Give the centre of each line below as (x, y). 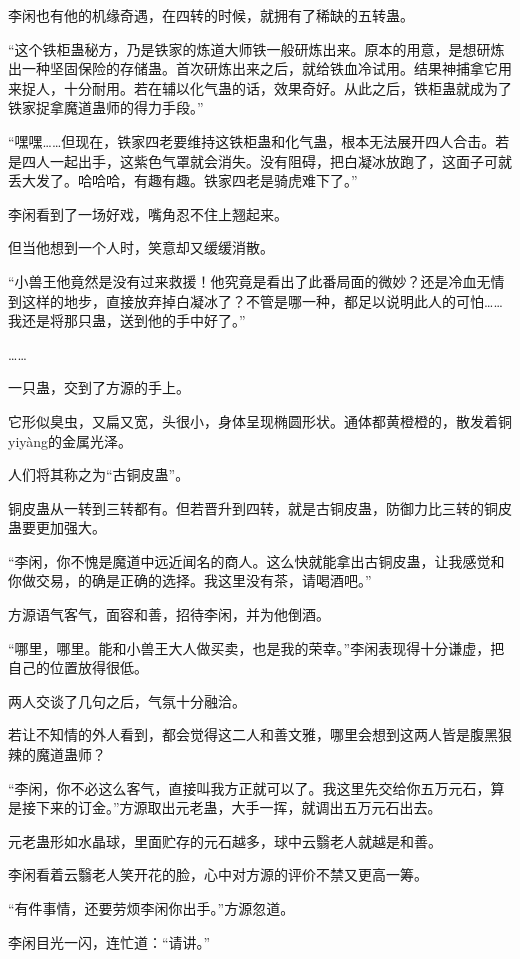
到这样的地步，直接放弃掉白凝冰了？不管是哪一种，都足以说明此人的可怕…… (255, 300)
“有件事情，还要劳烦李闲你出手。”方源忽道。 (151, 908)
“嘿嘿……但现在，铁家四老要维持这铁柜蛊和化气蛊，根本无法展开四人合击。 (252, 140)
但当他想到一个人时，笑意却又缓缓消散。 (141, 247)
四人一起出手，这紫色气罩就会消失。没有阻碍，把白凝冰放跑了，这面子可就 (266, 160)
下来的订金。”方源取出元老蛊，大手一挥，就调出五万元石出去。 (238, 807)
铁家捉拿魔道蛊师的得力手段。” (106, 107)
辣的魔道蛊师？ (57, 754)
